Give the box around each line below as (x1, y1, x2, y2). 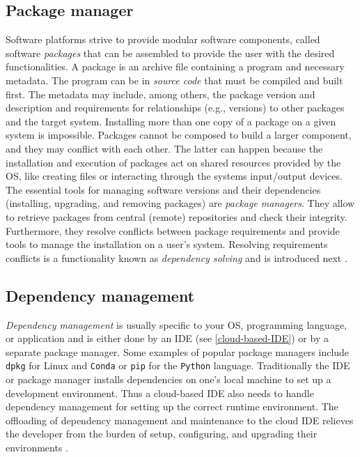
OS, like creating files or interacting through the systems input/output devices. (6, 169, 343, 183)
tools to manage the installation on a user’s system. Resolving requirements (6, 237, 328, 251)
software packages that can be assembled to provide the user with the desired (6, 45, 335, 60)
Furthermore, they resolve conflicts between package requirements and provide (6, 223, 340, 238)
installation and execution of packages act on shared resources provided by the (6, 155, 341, 169)
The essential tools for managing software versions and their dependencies (6, 182, 321, 196)
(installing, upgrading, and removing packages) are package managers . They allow (6, 196, 355, 210)
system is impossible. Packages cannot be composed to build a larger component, (6, 127, 352, 142)
